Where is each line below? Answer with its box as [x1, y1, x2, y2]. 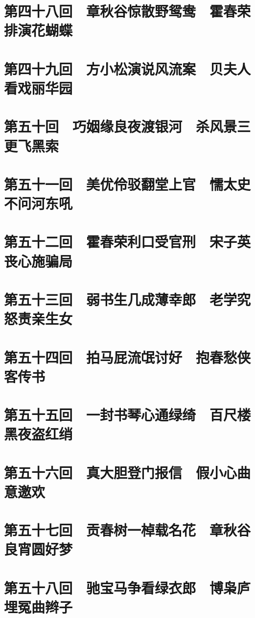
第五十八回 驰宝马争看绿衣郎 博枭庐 [4, 577, 251, 597]
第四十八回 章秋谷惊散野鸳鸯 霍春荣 [4, 1, 251, 21]
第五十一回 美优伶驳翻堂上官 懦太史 [4, 174, 251, 194]
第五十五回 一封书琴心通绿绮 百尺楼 [4, 405, 251, 425]
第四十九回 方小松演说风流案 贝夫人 [4, 58, 251, 78]
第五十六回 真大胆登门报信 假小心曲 [4, 462, 251, 482]
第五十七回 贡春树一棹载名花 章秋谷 [4, 520, 251, 540]
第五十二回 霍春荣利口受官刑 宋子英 [4, 232, 251, 252]
